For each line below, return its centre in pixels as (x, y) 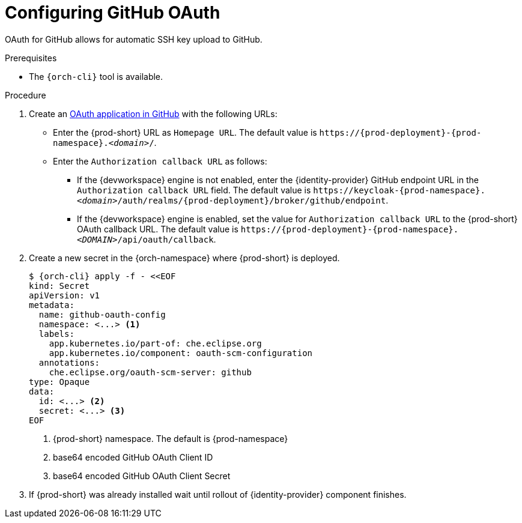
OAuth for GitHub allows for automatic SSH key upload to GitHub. (134, 39)
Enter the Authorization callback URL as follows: (160, 161)
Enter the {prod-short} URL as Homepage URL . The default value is (185, 132)
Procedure (26, 95)
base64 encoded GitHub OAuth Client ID (133, 457)
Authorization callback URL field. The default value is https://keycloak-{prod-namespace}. (281, 190)
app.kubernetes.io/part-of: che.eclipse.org (155, 343)
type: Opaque (59, 382)
